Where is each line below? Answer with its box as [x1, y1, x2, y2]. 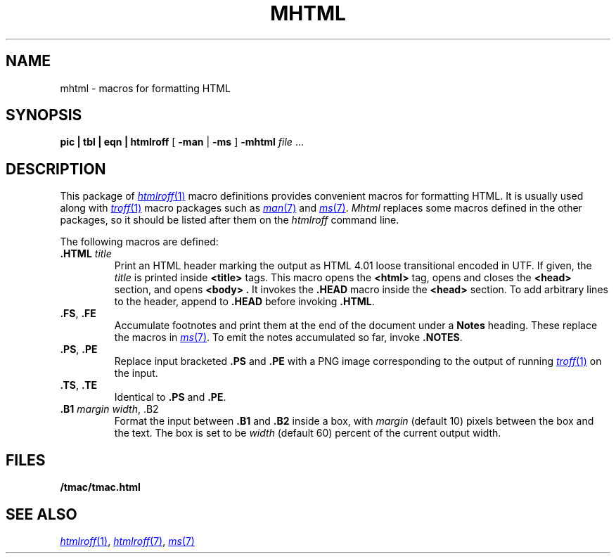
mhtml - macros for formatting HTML [60, 82, 231, 94]
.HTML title [60, 248, 112, 260]
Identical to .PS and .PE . [114, 391, 226, 404]
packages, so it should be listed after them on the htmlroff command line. [60, 214, 399, 226]
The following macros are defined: [60, 236, 219, 248]
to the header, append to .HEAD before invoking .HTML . [114, 295, 375, 308]
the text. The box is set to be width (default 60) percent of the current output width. [114, 427, 501, 439]
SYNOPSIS [6, 106, 82, 124]
